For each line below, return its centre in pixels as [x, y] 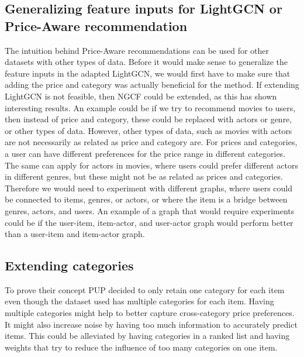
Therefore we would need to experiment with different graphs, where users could [149, 188]
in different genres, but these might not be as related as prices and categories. [144, 176]
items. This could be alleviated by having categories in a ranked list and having [147, 336]
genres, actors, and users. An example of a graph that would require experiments [150, 210]
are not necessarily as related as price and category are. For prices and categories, [151, 142]
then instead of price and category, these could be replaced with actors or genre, [148, 119]
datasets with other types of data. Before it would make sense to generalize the [146, 62]
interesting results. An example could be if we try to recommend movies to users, [150, 107]
